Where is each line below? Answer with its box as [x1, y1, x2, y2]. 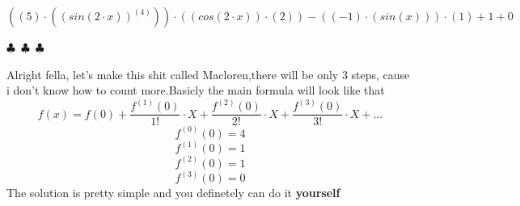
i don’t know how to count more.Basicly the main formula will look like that [6, 82, 385, 99]
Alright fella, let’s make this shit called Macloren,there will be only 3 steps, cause [6, 65, 410, 82]
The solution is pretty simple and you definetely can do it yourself [6, 184, 340, 201]
